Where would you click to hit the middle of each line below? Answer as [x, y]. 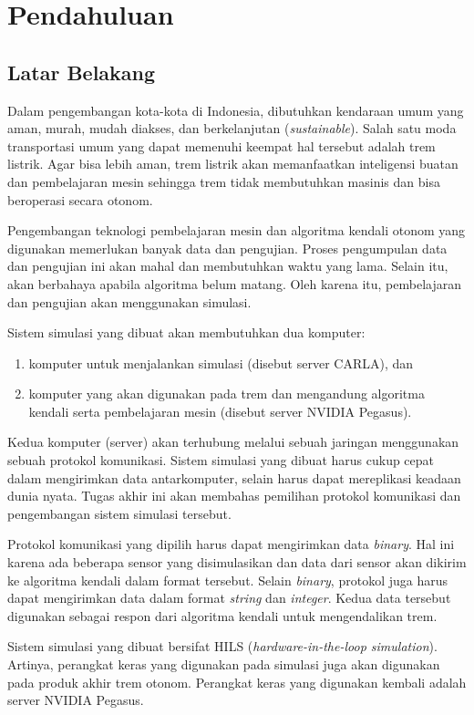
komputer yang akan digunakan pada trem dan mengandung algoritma [227, 394]
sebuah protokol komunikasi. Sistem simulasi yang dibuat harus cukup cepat [221, 460]
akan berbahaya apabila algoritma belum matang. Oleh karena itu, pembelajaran [235, 283]
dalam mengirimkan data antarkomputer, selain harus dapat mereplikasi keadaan [234, 477]
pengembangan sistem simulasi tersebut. [119, 513]
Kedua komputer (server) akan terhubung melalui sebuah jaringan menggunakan [233, 442]
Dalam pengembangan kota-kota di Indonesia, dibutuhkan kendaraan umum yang [236, 110]
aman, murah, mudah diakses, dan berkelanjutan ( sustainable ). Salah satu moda [232, 128]
